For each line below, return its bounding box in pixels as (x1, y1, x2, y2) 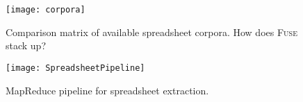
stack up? (6, 38, 47, 53)
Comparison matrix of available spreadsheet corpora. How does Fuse (6, 24, 297, 39)
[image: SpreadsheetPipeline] (6, 62, 145, 73)
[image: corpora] (6, 5, 85, 15)
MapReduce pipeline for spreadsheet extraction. (6, 83, 209, 97)
